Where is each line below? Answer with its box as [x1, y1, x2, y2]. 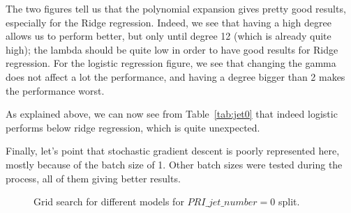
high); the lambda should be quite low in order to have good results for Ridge [6, 42, 338, 56]
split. [278, 194, 300, 209]
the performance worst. [6, 83, 105, 97]
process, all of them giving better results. [6, 171, 181, 185]
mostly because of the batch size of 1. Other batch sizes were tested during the [6, 157, 343, 171]
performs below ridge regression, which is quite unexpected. [6, 120, 260, 134]
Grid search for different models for [33, 194, 184, 209]
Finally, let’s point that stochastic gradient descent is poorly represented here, [6, 143, 340, 158]
